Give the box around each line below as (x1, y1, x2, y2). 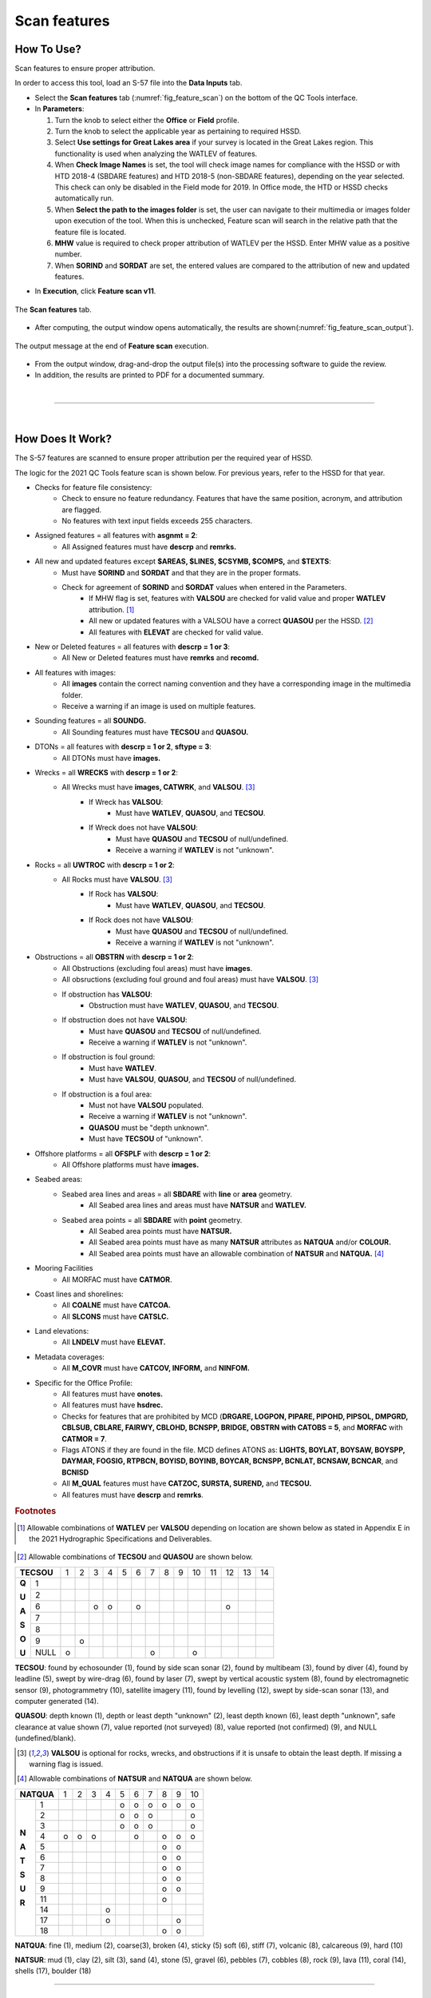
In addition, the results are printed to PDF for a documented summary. (34, 370, 265, 380)
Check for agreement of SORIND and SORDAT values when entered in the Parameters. (61, 583, 347, 592)
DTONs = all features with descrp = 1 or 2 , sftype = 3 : (34, 742, 212, 751)
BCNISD (61, 1467, 89, 1477)
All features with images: (34, 667, 117, 677)
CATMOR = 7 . (61, 1434, 107, 1443)
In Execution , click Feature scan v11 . (34, 286, 156, 296)
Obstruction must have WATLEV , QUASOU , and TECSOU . (89, 1000, 279, 1010)
